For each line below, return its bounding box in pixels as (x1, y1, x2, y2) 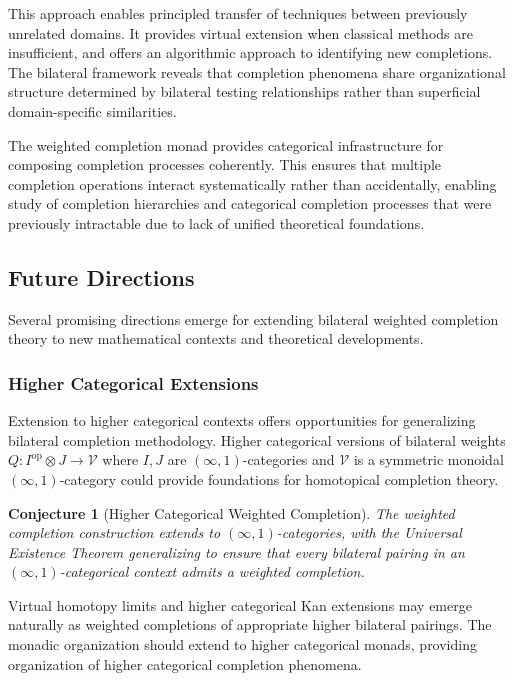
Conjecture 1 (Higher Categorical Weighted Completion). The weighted (8, 502, 455, 523)
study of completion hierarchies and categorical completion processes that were (8, 193, 492, 214)
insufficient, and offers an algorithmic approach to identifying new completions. (8, 42, 493, 63)
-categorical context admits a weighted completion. (59, 561, 365, 582)
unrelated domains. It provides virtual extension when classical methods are (8, 22, 473, 43)
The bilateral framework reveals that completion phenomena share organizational (8, 61, 506, 82)
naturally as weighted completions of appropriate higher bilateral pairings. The (8, 614, 492, 635)
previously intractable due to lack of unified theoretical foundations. (8, 212, 425, 233)
